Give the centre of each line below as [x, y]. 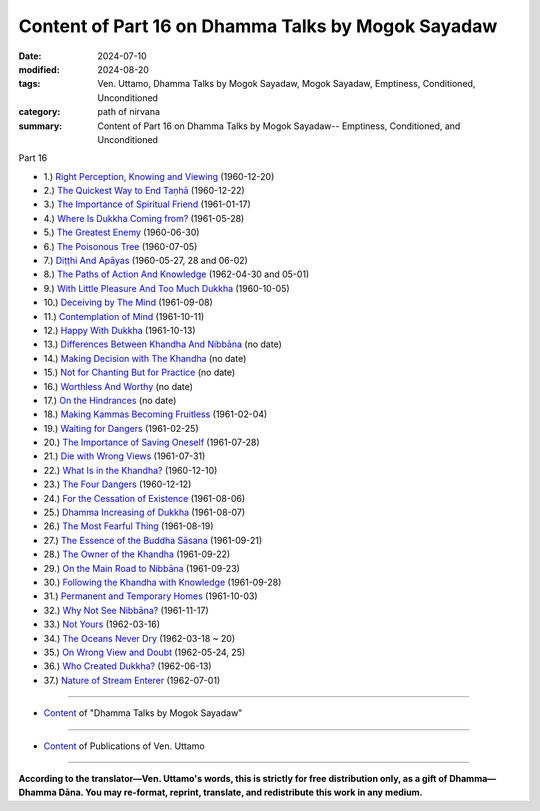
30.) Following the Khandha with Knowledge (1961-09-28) [162, 582]
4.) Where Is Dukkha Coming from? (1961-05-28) [144, 218]
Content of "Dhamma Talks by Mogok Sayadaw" [143, 713]
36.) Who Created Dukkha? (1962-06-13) [127, 666]
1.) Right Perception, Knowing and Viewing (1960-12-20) [159, 176]
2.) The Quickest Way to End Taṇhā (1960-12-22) [144, 191]
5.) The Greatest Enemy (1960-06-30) [121, 232]
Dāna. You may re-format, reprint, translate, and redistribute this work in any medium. [241, 792]
